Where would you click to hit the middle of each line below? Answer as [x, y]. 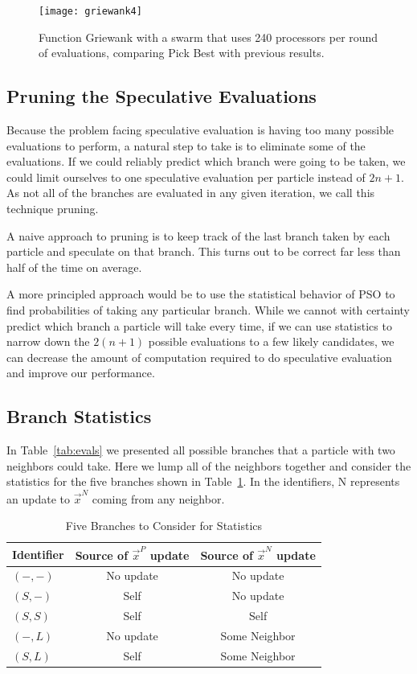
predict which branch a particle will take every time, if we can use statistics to [199, 325]
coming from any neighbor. [158, 498]
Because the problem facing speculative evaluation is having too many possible [200, 130]
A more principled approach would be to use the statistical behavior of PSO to [201, 294]
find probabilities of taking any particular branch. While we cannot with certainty [208, 309]
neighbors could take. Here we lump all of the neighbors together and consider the [209, 465]
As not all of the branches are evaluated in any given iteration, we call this [191, 193]
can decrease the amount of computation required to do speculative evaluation [199, 357]
